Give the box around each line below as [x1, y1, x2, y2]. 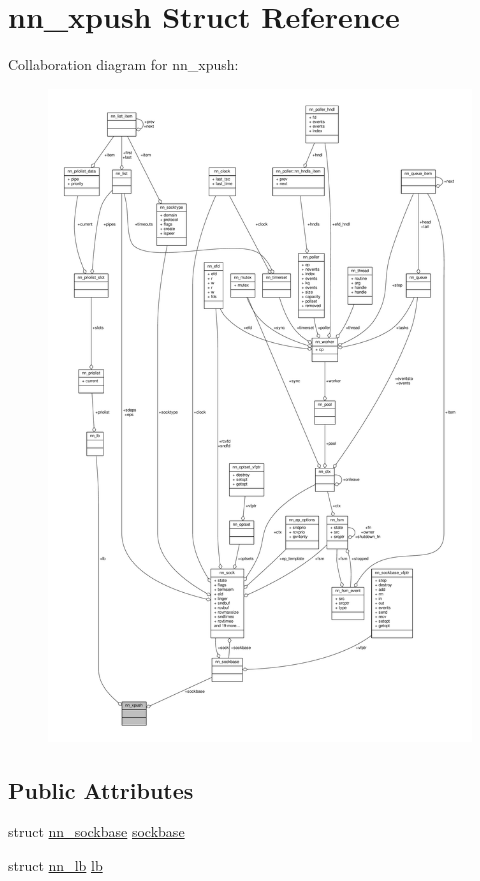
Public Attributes [8, 774, 194, 805]
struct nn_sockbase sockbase [8, 821, 185, 842]
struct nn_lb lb [8, 855, 103, 875]
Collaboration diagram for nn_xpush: [8, 54, 239, 75]
